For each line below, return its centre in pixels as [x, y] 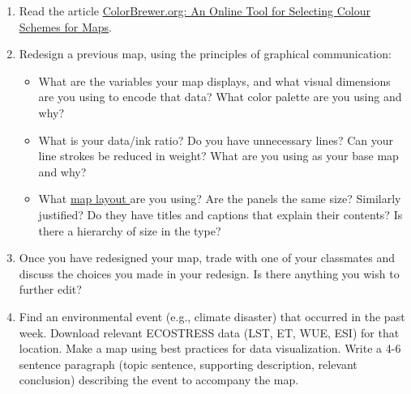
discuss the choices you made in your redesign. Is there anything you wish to [209, 273]
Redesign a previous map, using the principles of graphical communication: [205, 54]
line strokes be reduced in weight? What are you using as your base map [218, 156]
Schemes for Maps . [65, 26]
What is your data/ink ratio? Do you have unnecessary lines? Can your [216, 140]
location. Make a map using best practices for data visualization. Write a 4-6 [210, 348]
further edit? [50, 289]
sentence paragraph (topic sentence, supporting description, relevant [188, 364]
